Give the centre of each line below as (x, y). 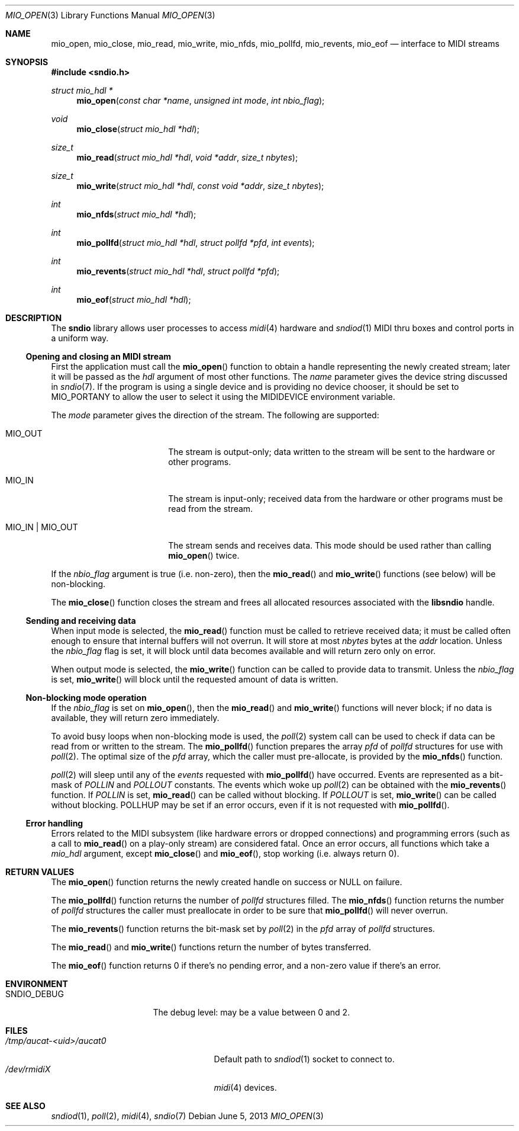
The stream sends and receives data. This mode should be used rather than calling (330, 545)
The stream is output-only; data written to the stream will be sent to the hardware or (332, 452)
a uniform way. (80, 338)
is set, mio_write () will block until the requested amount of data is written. (195, 679)
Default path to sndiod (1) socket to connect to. (304, 1059)
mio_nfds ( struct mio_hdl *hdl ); (136, 214)
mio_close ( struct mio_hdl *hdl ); (138, 129)
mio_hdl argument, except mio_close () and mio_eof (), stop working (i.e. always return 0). (225, 853)
